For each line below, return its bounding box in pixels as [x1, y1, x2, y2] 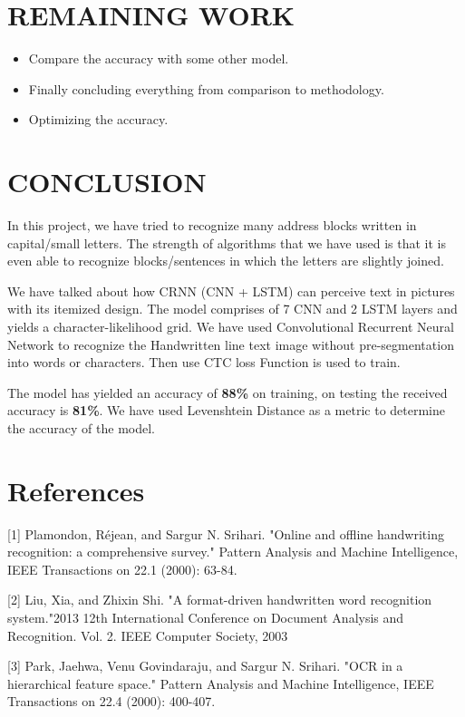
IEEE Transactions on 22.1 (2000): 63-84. [7, 559, 237, 578]
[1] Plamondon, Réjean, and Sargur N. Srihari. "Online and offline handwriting [7, 524, 444, 543]
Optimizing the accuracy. [28, 110, 169, 129]
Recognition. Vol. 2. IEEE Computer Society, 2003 [7, 625, 288, 644]
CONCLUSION [7, 163, 207, 200]
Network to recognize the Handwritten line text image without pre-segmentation [7, 334, 454, 354]
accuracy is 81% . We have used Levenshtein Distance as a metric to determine [7, 401, 445, 420]
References [7, 471, 145, 509]
